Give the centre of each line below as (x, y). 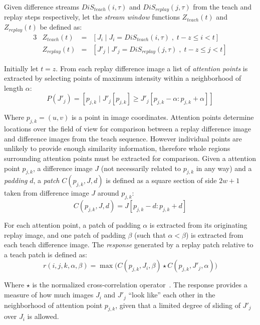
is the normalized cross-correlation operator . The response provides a (140, 285)
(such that (150, 234)
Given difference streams (42, 7)
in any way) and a (224, 168)
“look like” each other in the (172, 295)
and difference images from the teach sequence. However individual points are (123, 138)
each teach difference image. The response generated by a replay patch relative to (129, 245)
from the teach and (222, 7)
